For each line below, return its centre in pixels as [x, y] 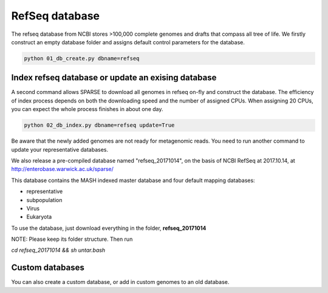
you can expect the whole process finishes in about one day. [87, 109]
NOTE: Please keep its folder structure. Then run [72, 239]
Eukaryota [39, 217]
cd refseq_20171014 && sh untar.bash [58, 250]
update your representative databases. [60, 149]
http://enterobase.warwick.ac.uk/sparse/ [62, 169]
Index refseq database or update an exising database [114, 78]
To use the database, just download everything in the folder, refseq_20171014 [109, 228]
